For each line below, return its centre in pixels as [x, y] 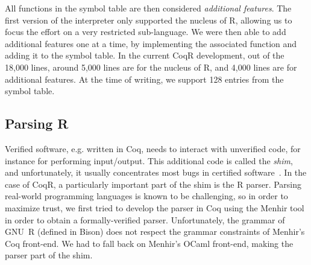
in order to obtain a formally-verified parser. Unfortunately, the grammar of [145, 219]
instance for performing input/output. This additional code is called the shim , [149, 160]
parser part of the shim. [49, 255]
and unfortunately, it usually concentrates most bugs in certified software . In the [156, 172]
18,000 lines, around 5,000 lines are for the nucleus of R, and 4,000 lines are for [151, 67]
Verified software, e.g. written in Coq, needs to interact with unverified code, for [153, 148]
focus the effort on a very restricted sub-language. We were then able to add [146, 32]
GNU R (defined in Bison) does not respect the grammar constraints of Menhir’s [155, 231]
